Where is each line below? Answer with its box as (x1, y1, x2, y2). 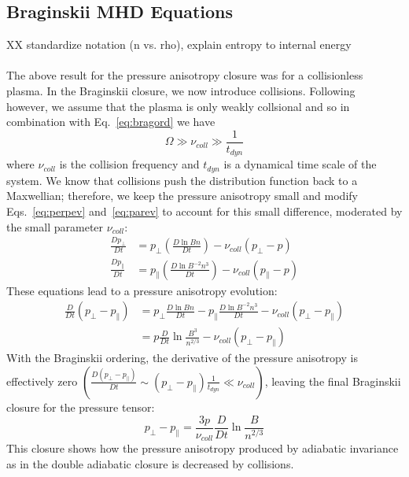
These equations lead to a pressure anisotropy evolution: (6, 282, 278, 298)
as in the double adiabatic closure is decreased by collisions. (6, 455, 294, 471)
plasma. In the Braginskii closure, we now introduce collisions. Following (6, 82, 356, 98)
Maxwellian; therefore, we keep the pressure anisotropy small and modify (6, 187, 358, 204)
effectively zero (6, 372, 78, 389)
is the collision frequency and (59, 156, 200, 172)
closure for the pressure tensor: (6, 398, 155, 415)
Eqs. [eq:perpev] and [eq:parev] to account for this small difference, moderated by (6, 202, 403, 219)
